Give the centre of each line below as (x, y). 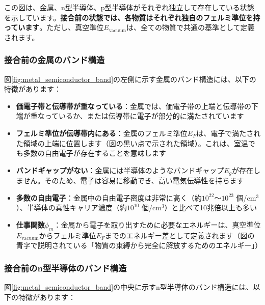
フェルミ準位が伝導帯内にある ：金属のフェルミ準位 (102, 133)
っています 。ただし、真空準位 (54, 27)
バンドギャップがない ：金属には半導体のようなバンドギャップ (120, 170)
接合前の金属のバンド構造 (55, 60)
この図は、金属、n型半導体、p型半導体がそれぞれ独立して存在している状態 (129, 7)
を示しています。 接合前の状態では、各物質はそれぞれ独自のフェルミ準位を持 (132, 17)
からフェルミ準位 (68, 235)
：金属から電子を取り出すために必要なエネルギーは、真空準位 (157, 224)
